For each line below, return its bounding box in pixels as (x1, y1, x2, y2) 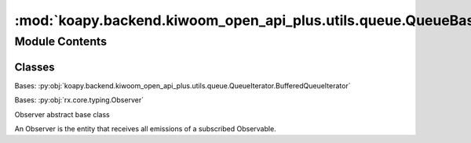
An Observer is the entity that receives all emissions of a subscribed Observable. (14, 123, 276, 133)
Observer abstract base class (14, 109, 110, 119)
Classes (14, 60, 55, 73)
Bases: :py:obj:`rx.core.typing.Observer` (14, 95, 144, 105)
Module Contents (14, 34, 108, 48)
